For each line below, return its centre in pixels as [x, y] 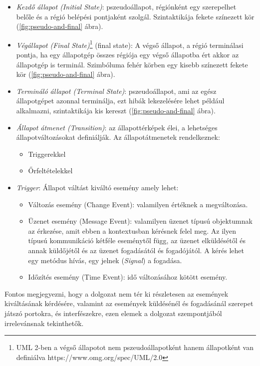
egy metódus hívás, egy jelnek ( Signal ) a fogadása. [105, 260]
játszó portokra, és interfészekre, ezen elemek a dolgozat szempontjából [113, 313]
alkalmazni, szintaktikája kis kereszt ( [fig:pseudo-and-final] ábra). [116, 110]
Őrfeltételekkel [50, 171]
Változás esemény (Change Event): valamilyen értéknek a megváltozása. [138, 204]
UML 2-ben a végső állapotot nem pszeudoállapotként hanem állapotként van [135, 347]
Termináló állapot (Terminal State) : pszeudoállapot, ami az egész [116, 91]
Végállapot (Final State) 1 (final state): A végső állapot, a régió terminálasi [130, 44]
